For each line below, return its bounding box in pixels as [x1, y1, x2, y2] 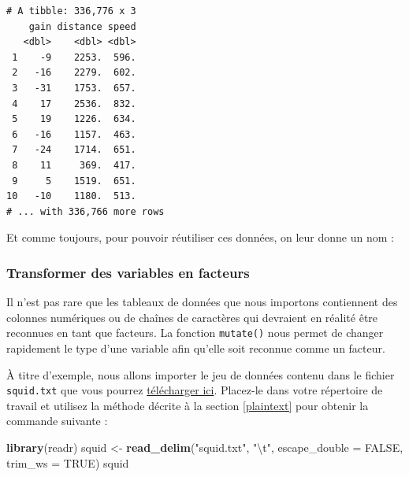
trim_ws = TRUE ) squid [6, 454, 129, 471]
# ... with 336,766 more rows [6, 205, 165, 217]
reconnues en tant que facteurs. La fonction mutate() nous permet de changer [6, 324, 384, 341]
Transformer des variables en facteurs [6, 262, 250, 282]
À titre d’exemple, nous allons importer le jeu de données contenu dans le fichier [6, 366, 395, 383]
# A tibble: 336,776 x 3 [6, 6, 136, 17]
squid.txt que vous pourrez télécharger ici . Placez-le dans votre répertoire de [6, 382, 383, 398]
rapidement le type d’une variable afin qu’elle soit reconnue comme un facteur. [6, 339, 385, 356]
